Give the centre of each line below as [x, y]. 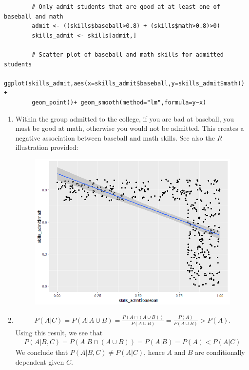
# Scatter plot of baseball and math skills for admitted [128, 54]
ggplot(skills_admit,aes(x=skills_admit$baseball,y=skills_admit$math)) [124, 83]
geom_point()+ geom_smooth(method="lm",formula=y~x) [119, 102]
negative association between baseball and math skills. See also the [115, 137]
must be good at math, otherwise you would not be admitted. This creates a [130, 128]
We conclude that [42, 352]
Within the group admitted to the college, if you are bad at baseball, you [124, 118]
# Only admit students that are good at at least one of [126, 7]
